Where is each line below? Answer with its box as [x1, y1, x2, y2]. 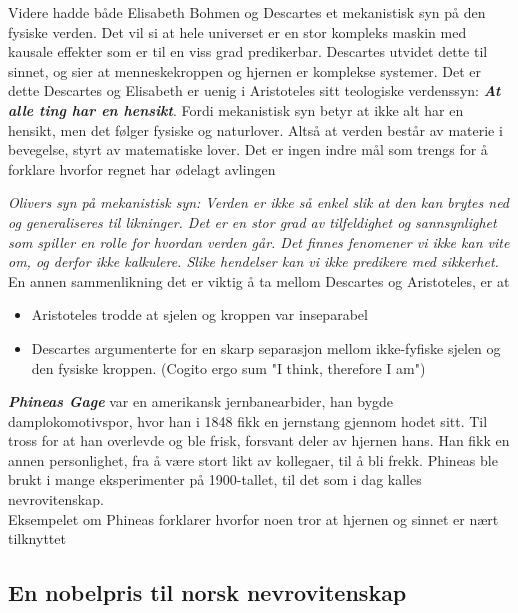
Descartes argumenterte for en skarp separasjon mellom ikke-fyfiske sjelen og [31, 337, 501, 358]
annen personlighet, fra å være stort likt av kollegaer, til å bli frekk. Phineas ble [8, 449, 498, 470]
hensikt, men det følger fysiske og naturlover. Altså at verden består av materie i [8, 119, 503, 140]
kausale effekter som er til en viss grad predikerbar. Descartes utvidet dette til [8, 41, 488, 62]
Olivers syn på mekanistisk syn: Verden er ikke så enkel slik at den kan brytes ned [8, 192, 510, 213]
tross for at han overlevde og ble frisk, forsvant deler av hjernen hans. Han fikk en [8, 430, 510, 451]
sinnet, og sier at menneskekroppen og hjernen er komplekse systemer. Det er [8, 60, 481, 81]
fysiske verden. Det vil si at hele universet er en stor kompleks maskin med [8, 21, 467, 42]
